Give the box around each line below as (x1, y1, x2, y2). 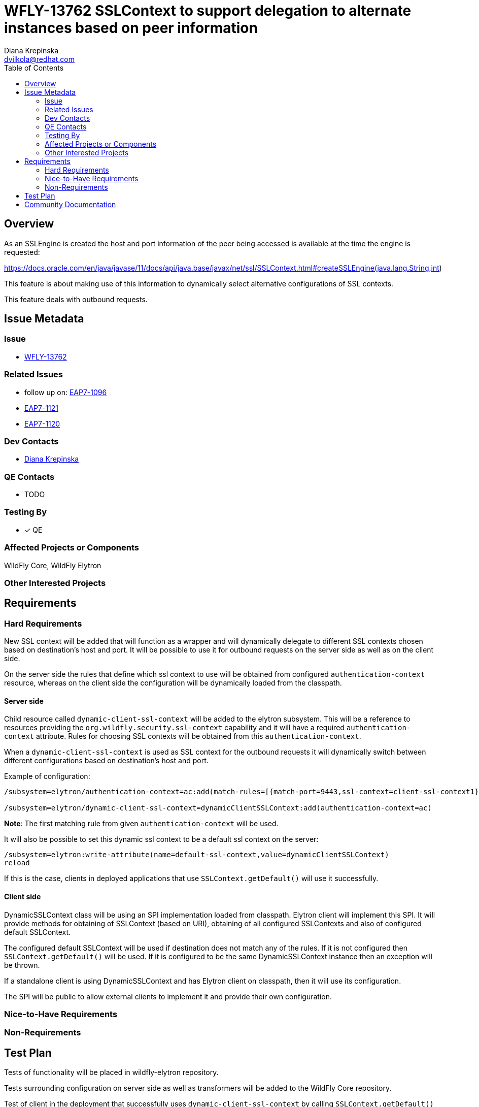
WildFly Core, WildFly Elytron (4, 561, 101, 570)
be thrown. (4, 960, 40, 969)
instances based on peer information (4, 19, 258, 37)
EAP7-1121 (24, 403, 58, 412)
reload (4, 859, 30, 867)
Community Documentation (24, 200, 116, 209)
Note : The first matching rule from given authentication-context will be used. (4, 819, 279, 828)
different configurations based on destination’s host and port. (4, 756, 209, 765)
